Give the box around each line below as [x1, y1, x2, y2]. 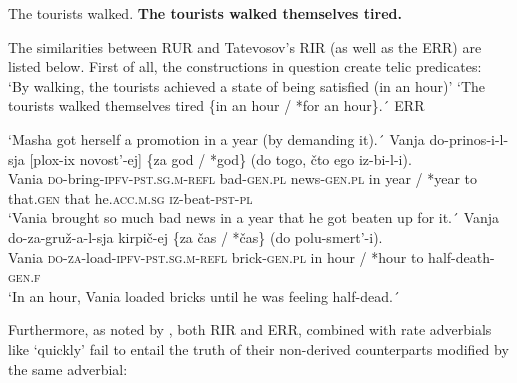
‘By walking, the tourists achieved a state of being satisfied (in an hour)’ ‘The [8, 75, 486, 96]
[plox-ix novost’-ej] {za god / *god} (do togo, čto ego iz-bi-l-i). [29, 148, 412, 169]
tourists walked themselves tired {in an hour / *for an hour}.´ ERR [8, 95, 425, 116]
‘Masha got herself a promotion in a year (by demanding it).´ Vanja [8, 128, 425, 149]
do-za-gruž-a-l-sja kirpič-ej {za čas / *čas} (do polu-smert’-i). [8, 226, 383, 247]
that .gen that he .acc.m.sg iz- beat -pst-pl [8, 187, 253, 208]
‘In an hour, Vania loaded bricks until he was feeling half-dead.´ [8, 285, 400, 306]
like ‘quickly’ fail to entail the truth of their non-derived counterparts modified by [8, 338, 509, 359]
